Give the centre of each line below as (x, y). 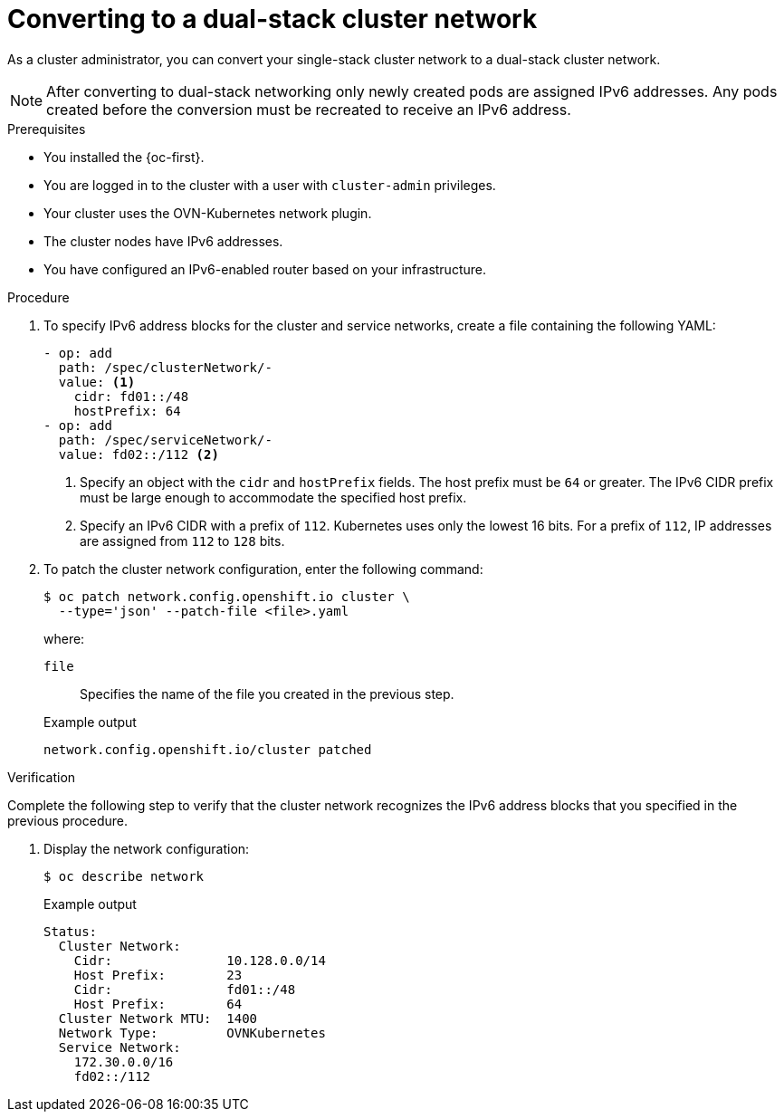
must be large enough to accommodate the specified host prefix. (273, 497)
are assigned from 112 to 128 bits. (182, 540)
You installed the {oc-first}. (124, 157)
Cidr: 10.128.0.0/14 (200, 960)
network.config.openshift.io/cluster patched (208, 749)
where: (64, 638)
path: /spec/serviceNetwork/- (165, 440)
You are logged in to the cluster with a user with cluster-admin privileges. (270, 185)
